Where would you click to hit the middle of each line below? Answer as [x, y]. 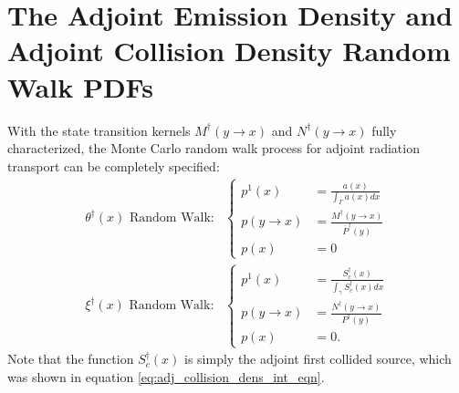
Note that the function [71, 359]
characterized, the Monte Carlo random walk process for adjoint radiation [214, 148]
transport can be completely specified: [114, 165]
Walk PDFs [80, 86]
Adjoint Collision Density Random [229, 51]
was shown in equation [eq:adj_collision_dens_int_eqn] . [166, 376]
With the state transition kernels [99, 130]
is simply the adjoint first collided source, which [318, 359]
